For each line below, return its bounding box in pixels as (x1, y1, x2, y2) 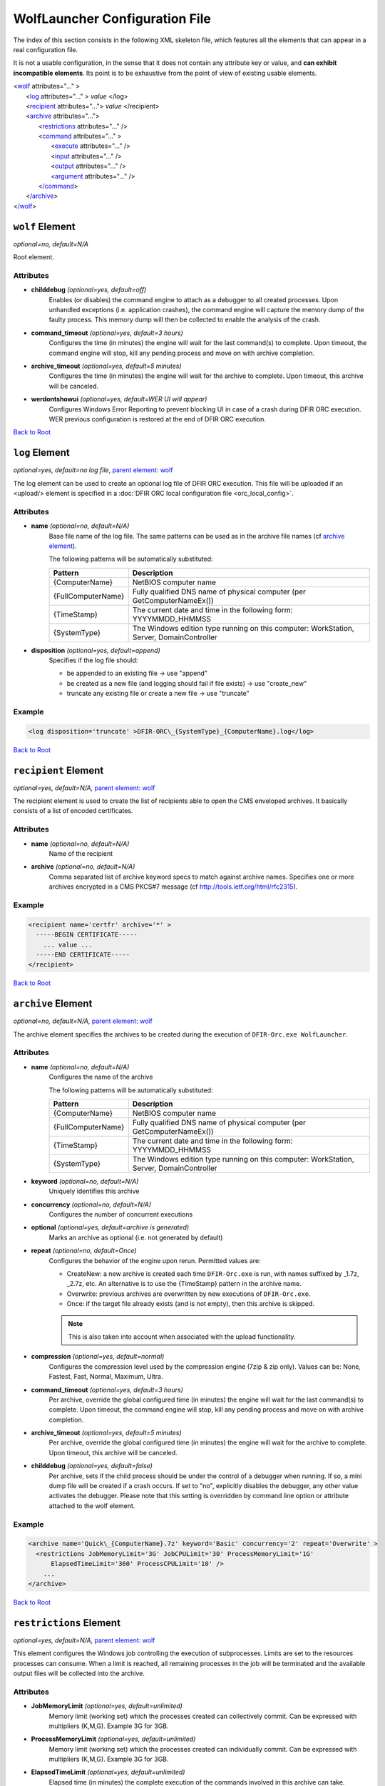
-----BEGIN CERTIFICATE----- (36, 931, 138, 939)
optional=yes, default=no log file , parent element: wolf (13, 466, 173, 474)
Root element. (13, 253, 55, 261)
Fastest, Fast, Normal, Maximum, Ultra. (48, 1372, 163, 1381)
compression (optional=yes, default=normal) (31, 1352, 165, 1361)
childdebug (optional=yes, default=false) (31, 1462, 153, 1470)
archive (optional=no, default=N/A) (31, 862, 135, 871)
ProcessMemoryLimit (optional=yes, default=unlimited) (31, 1735, 196, 1743)
